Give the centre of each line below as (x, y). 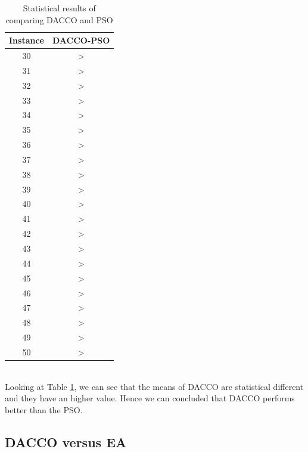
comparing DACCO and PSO (59, 19)
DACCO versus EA (66, 442)
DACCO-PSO (81, 40)
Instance (27, 40)
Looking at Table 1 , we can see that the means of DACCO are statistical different (154, 386)
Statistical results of (59, 8)
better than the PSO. (44, 409)
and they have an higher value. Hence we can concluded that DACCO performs (150, 398)
